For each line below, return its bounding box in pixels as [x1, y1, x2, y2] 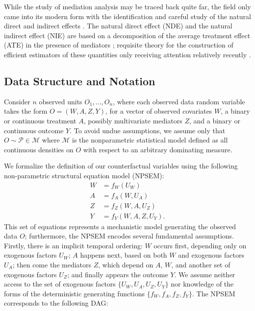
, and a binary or [189, 115, 240, 125]
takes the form [4, 106, 48, 116]
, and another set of [171, 260, 230, 270]
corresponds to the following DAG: [4, 298, 108, 308]
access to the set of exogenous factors [4, 279, 116, 289]
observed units [39, 96, 82, 106]
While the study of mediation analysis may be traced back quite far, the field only [4, 1, 251, 11]
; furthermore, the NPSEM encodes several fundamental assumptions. [25, 231, 234, 241]
